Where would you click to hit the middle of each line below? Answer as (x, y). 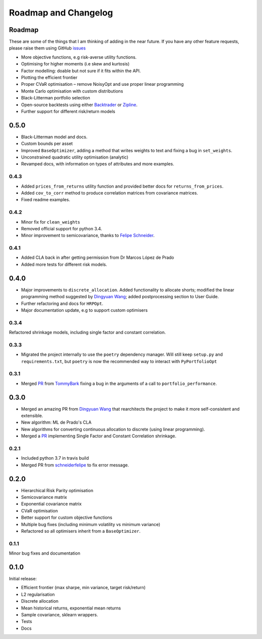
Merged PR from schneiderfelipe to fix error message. (75, 465)
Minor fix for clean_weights (51, 222)
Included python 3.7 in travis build (55, 458)
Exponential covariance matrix (51, 504)
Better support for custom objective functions (67, 518)
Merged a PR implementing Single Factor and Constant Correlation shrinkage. (99, 436)
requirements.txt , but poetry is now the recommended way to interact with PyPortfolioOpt (119, 361)
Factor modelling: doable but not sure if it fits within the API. (81, 71)
